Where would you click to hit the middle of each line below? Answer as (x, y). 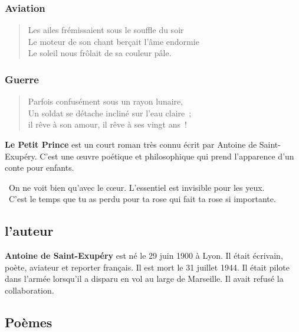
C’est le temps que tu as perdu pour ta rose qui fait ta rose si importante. (142, 199)
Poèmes (29, 322)
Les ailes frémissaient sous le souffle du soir (106, 30)
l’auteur (29, 231)
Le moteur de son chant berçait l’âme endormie (114, 41)
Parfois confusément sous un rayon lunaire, (106, 101)
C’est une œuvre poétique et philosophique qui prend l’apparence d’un (167, 156)
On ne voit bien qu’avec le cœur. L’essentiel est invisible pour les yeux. (137, 187)
